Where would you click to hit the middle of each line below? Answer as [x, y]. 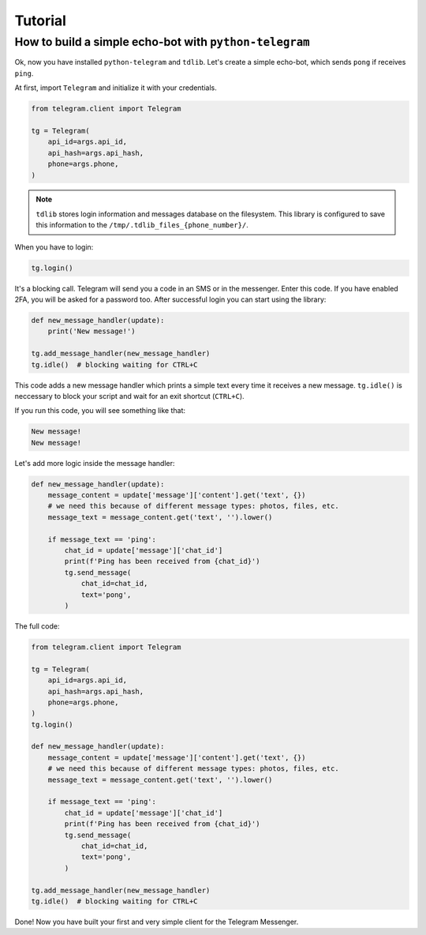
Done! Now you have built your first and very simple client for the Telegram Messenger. [157, 922]
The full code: [37, 626]
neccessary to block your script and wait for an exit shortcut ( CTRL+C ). [129, 396]
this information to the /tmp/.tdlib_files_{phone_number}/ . [142, 225]
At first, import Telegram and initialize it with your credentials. [116, 88]
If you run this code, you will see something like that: [100, 411]
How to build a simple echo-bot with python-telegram [163, 42]
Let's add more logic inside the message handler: [95, 463]
